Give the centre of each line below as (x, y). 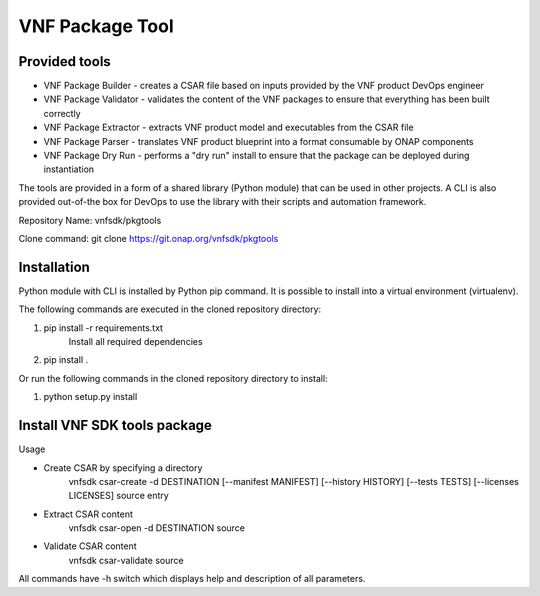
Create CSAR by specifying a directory (123, 467)
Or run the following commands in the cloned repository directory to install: (173, 378)
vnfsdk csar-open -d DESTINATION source (156, 528)
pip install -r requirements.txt (103, 327)
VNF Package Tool (96, 26)
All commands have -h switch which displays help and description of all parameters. (192, 579)
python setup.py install (90, 397)
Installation (54, 266)
